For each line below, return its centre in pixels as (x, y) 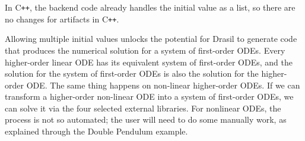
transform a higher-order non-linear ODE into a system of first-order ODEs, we (149, 96)
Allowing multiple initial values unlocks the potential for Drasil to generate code (151, 39)
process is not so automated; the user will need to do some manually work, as (146, 119)
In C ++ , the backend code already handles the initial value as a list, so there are (150, 7)
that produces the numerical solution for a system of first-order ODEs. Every (145, 50)
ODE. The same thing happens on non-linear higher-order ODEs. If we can (163, 85)
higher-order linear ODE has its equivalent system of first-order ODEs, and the (149, 62)
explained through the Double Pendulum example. (96, 131)
